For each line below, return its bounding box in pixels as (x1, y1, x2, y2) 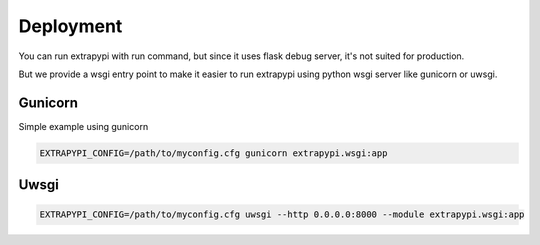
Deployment (18, 15, 123, 37)
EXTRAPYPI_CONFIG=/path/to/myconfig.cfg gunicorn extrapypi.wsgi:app (39, 147, 388, 159)
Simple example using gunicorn (18, 120, 149, 132)
